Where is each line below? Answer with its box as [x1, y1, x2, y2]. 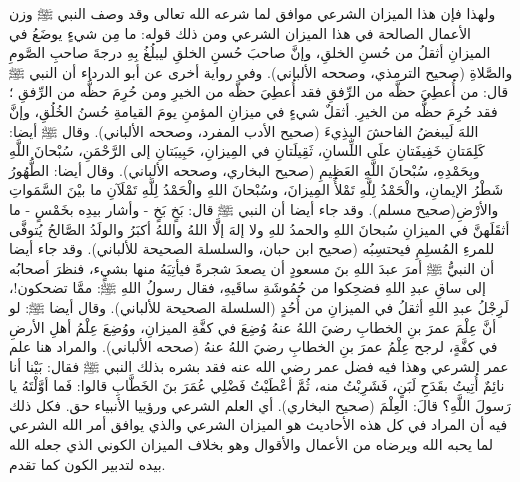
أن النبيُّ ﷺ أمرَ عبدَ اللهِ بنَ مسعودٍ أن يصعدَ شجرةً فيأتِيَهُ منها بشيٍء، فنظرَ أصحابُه [9, 257, 495, 278]
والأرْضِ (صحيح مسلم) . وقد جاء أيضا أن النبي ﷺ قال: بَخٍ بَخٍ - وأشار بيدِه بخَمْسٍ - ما [9, 198, 499, 219]
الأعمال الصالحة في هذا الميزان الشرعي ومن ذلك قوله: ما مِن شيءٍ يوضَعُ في [9, 22, 472, 43]
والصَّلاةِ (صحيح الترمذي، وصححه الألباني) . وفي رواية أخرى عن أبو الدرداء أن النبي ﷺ [9, 61, 513, 82]
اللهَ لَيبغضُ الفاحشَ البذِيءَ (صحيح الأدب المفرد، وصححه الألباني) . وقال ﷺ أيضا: [9, 120, 479, 141]
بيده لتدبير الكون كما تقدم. [9, 453, 166, 474]
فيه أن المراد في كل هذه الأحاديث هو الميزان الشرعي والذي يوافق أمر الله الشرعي [9, 414, 508, 435]
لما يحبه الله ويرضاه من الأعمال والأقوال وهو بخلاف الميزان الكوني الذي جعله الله [9, 434, 494, 455]
